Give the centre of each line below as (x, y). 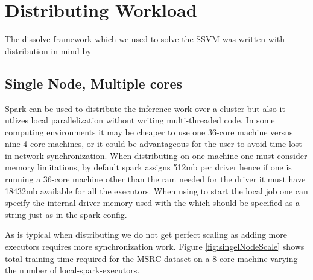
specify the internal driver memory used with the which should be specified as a (152, 203)
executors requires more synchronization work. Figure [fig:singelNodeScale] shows (155, 247)
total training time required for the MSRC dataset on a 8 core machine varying (151, 258)
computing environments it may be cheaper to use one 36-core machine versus (149, 132)
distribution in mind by (48, 50)
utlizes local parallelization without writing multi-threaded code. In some (140, 120)
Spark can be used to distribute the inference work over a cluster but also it (145, 108)
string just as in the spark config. (66, 214)
